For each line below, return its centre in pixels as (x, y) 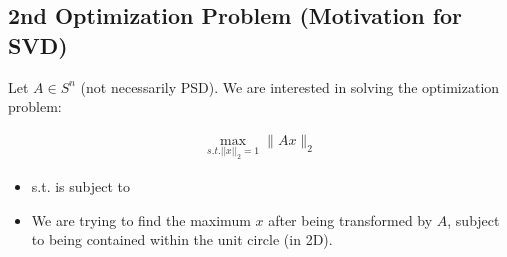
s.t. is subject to (81, 185)
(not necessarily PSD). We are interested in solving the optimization (290, 86)
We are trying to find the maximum (141, 219)
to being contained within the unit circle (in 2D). (182, 239)
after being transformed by (350, 219)
